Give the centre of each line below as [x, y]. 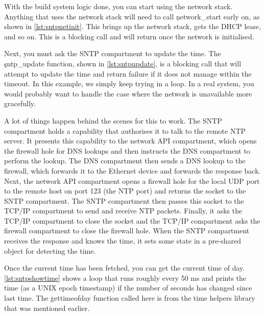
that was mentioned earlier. [47, 308]
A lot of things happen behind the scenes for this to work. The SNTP [113, 120]
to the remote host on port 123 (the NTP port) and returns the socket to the [125, 191]
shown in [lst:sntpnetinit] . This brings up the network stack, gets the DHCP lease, [133, 26]
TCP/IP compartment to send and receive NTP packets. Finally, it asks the [123, 211]
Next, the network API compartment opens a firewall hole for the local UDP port [132, 180]
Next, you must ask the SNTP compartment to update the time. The [113, 53]
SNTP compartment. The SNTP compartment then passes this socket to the [124, 200]
